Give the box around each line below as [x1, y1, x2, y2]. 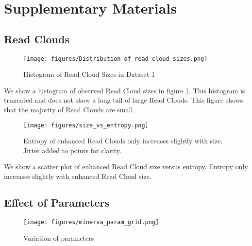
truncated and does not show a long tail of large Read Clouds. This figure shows [4, 95, 243, 105]
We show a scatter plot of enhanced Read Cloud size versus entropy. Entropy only [4, 161, 248, 172]
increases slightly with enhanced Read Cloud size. [4, 171, 151, 181]
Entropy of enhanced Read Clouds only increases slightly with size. [23, 136, 223, 146]
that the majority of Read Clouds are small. [4, 105, 135, 115]
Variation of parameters [23, 232, 94, 243]
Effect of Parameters [4, 195, 110, 210]
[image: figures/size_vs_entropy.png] [23, 122, 149, 129]
